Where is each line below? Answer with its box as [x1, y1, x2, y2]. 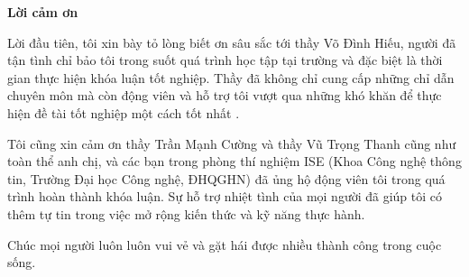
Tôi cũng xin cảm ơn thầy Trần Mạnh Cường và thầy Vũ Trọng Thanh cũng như [7, 134, 456, 152]
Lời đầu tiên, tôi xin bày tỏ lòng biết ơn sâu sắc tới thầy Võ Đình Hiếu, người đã [7, 32, 456, 51]
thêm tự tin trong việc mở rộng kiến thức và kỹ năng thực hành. [7, 204, 365, 223]
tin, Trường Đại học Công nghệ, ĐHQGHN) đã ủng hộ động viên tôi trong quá [7, 169, 446, 188]
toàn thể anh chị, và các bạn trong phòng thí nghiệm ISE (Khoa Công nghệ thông [7, 152, 462, 171]
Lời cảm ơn [7, 3, 78, 21]
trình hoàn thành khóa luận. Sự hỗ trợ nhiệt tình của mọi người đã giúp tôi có [7, 187, 443, 206]
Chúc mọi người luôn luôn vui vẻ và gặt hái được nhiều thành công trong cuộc [7, 235, 442, 254]
